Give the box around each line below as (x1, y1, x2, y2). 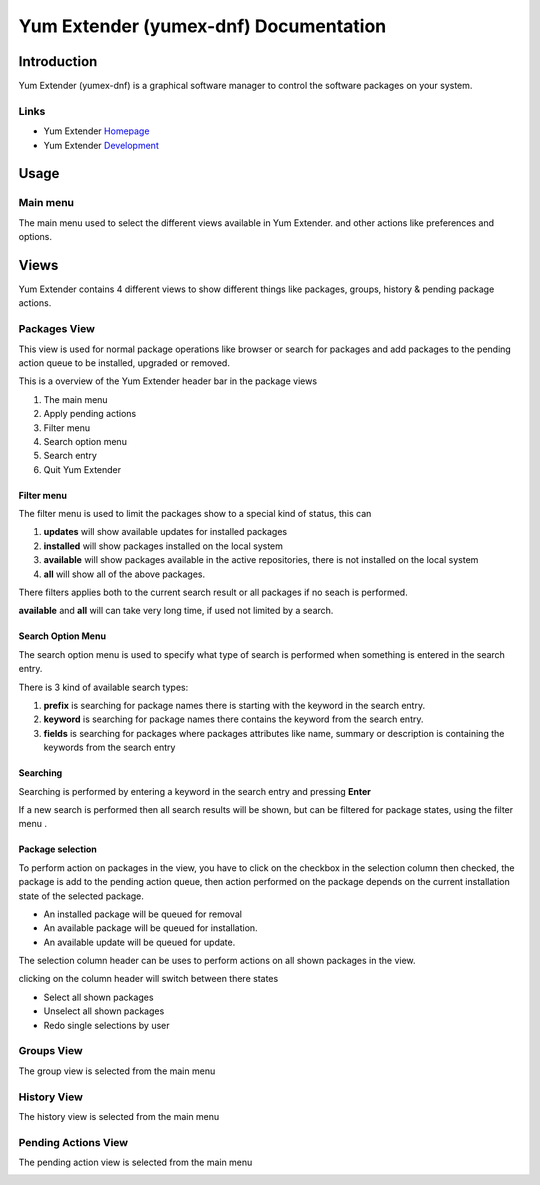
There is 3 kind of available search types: (18, 681, 189, 693)
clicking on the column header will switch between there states (18, 973, 279, 985)
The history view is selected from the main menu (18, 1110, 220, 1122)
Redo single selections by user (43, 1019, 170, 1031)
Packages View (18, 322, 95, 336)
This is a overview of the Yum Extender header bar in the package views (18, 375, 318, 387)
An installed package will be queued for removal (43, 908, 242, 920)
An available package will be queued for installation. (43, 922, 259, 934)
